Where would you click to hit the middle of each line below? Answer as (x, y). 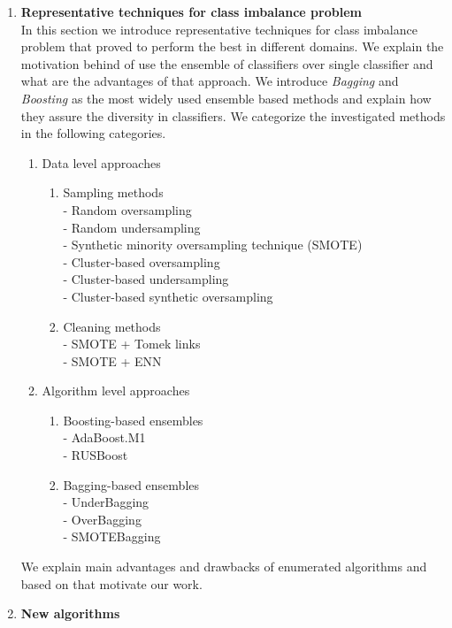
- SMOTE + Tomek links (132, 344)
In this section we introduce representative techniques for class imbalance (219, 29)
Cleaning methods (112, 326)
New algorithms (70, 613)
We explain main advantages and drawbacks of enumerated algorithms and (224, 567)
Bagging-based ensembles (131, 484)
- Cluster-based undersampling (146, 279)
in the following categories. (93, 133)
